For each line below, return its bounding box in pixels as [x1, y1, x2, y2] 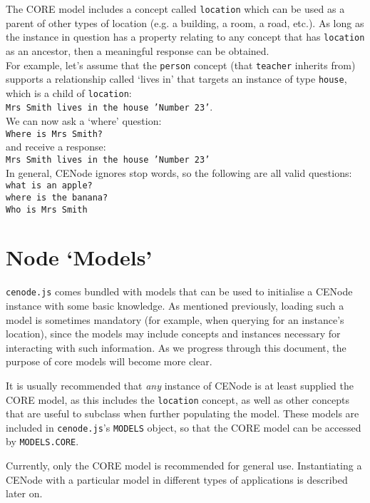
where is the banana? [6, 192, 108, 203]
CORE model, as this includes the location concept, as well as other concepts [6, 392, 350, 407]
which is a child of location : [6, 85, 132, 100]
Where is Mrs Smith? [6, 128, 103, 139]
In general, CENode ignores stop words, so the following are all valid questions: [6, 165, 352, 180]
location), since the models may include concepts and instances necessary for [6, 326, 341, 341]
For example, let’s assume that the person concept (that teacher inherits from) [6, 57, 356, 72]
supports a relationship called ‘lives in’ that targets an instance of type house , [6, 71, 347, 86]
